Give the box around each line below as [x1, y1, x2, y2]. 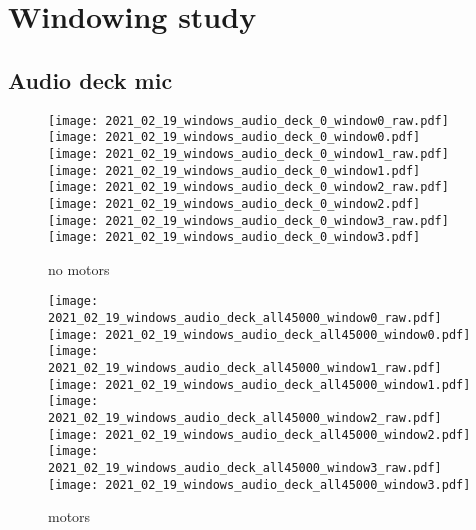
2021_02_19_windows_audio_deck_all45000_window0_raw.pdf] [48, 311, 442, 326]
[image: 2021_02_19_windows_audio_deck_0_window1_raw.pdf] [48, 146, 449, 161]
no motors [48, 258, 110, 279]
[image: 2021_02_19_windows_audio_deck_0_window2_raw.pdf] [48, 180, 449, 195]
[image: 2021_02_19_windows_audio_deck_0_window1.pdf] [48, 163, 421, 178]
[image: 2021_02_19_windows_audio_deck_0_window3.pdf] [48, 230, 421, 245]
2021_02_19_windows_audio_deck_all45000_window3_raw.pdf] [48, 460, 442, 475]
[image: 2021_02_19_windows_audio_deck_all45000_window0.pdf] [48, 327, 471, 342]
